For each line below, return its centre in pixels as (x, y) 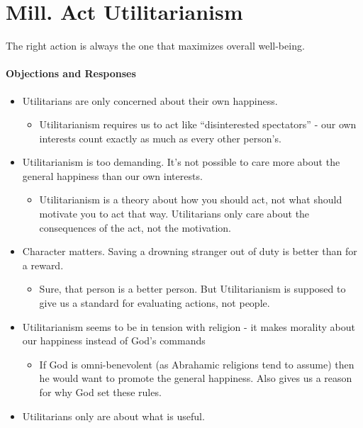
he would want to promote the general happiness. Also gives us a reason (196, 378)
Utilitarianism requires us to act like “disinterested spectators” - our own (198, 124)
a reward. (43, 265)
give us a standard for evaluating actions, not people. (155, 303)
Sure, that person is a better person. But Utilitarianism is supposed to (192, 289)
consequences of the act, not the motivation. (135, 227)
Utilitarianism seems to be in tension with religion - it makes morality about (189, 326)
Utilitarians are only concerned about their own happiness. (150, 100)
